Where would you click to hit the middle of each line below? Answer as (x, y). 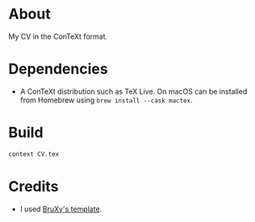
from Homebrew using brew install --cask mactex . (106, 100)
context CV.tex (34, 154)
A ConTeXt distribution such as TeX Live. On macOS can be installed (134, 91)
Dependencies (58, 69)
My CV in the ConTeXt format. (58, 36)
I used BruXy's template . (61, 209)
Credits (33, 186)
